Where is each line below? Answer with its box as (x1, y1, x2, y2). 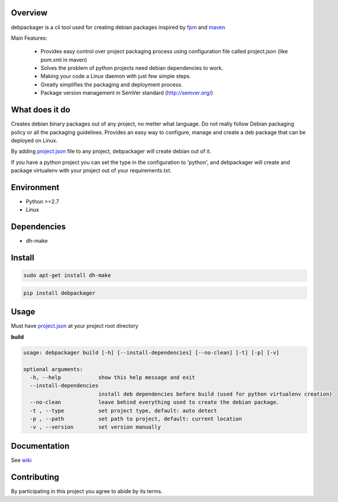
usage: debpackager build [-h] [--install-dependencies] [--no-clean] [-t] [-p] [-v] (23, 349, 279, 356)
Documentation (11, 441, 70, 451)
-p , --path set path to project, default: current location (30, 415, 242, 422)
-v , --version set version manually (30, 424, 161, 430)
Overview (11, 8, 48, 18)
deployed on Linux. (11, 137, 58, 144)
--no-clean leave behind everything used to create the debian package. (30, 399, 279, 406)
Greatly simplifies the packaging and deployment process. (40, 81, 183, 88)
